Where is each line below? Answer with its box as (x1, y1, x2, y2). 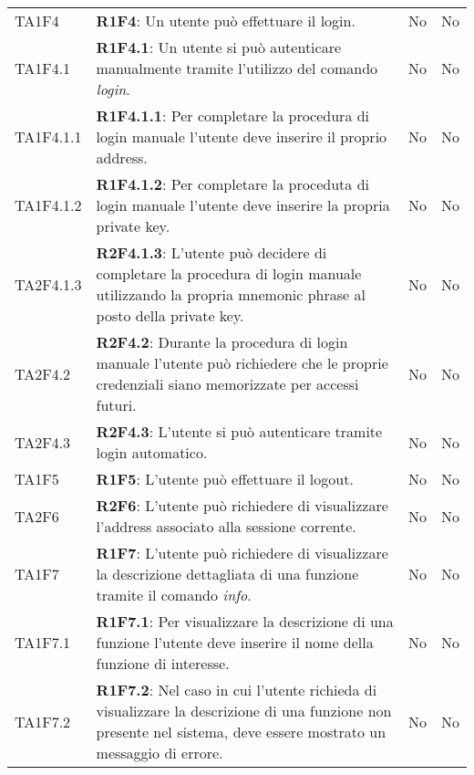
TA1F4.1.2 (15, 194, 82, 215)
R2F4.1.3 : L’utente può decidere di (96, 242, 327, 263)
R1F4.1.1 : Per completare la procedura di (96, 105, 370, 126)
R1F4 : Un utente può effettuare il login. (96, 10, 355, 31)
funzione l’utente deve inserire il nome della (96, 632, 374, 653)
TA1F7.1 (15, 632, 71, 653)
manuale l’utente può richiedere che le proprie (96, 352, 388, 373)
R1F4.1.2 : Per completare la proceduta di (96, 173, 370, 194)
